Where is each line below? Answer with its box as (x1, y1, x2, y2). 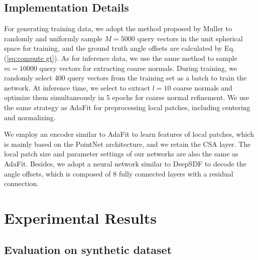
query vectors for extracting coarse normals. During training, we (39, 62, 237, 73)
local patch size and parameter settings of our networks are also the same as (4, 148, 238, 159)
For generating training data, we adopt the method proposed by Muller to (4, 23, 232, 34)
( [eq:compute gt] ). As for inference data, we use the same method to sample (4, 52, 237, 63)
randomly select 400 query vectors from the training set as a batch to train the (4, 72, 247, 83)
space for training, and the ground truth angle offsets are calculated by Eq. (4, 43, 235, 53)
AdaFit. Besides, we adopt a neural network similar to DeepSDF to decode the (4, 158, 246, 168)
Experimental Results (4, 207, 157, 228)
